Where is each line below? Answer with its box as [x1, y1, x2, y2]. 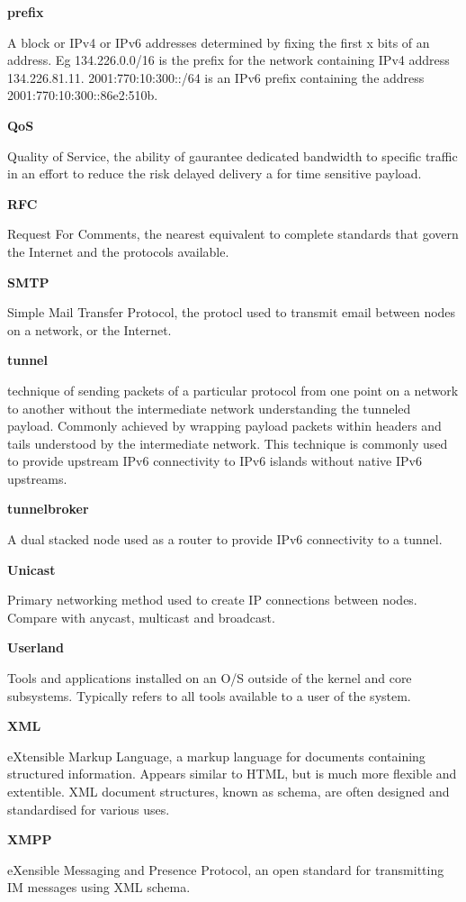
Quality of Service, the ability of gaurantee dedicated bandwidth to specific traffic [7, 146, 458, 165]
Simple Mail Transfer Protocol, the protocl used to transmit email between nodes [7, 303, 456, 322]
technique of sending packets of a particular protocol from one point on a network [7, 380, 459, 399]
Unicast [7, 560, 56, 579]
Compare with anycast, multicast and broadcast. [7, 607, 275, 626]
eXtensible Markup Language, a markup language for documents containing [7, 746, 426, 765]
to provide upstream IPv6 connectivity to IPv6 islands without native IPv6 [7, 451, 422, 470]
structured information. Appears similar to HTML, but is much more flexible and [7, 764, 457, 783]
